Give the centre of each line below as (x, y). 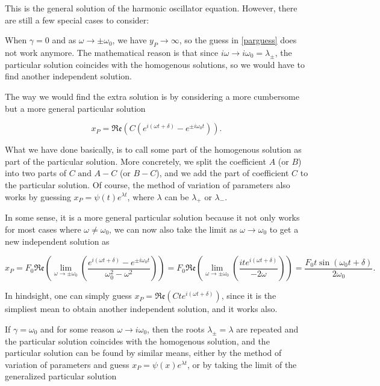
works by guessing (38, 196)
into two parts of (36, 173)
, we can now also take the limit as (173, 229)
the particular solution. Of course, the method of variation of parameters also (148, 184)
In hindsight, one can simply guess (68, 296)
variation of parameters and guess (67, 364)
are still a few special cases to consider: (77, 20)
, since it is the (249, 296)
